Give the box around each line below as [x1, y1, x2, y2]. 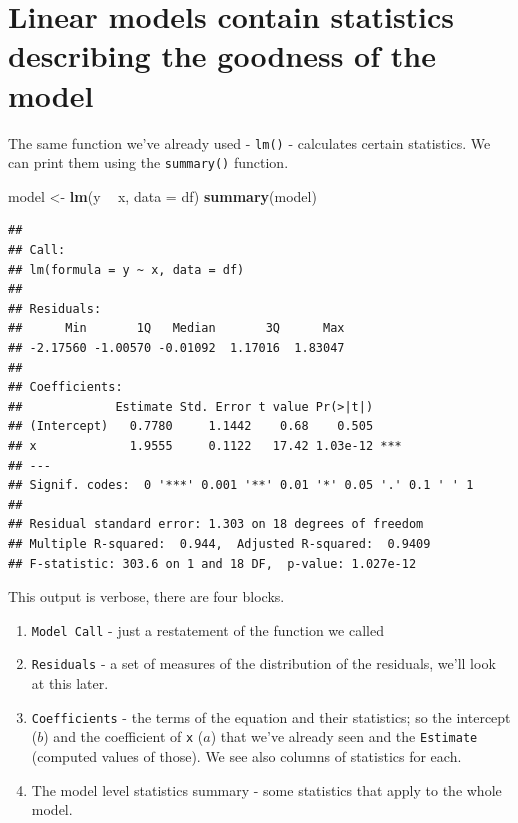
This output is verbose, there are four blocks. [8, 586, 285, 607]
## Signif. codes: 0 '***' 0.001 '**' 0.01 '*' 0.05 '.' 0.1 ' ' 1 [8, 478, 474, 493]
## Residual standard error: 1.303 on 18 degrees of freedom [8, 517, 424, 532]
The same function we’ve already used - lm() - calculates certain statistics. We [8, 132, 491, 153]
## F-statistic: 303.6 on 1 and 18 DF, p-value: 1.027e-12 [8, 556, 417, 571]
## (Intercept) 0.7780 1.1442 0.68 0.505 [8, 419, 374, 434]
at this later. [31, 673, 109, 693]
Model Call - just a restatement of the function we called [31, 619, 384, 640]
